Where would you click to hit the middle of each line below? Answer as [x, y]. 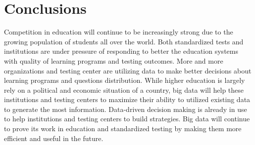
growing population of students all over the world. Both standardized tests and [124, 41]
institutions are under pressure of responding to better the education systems [121, 51]
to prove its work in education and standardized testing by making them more [123, 128]
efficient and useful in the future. [54, 138]
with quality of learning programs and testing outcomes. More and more [114, 60]
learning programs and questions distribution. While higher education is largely [125, 80]
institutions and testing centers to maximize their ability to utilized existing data [127, 99]
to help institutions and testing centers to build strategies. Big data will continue [127, 119]
